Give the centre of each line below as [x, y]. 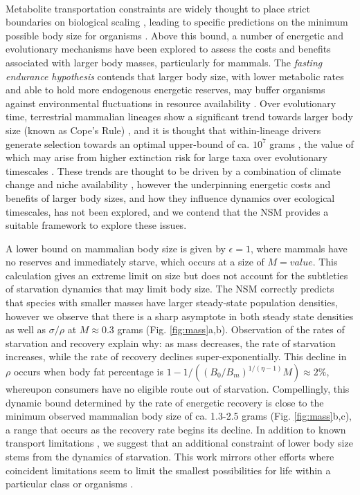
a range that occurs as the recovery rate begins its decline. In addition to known [176, 429]
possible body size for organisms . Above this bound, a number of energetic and [174, 35]
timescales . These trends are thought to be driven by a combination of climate [173, 170]
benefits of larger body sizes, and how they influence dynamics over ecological [170, 197]
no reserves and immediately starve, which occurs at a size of [135, 262]
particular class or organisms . [70, 484]
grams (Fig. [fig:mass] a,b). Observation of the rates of [231, 329]
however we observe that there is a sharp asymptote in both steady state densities [180, 316]
